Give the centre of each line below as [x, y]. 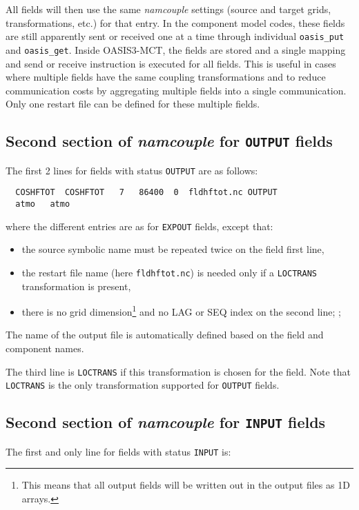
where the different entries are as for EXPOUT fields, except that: [139, 226]
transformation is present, [76, 286]
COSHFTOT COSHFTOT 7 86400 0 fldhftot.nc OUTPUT [146, 193]
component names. [45, 348]
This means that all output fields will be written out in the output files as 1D [186, 485]
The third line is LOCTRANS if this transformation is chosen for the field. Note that [178, 371]
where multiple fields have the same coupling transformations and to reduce [166, 77]
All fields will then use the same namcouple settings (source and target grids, [168, 9]
